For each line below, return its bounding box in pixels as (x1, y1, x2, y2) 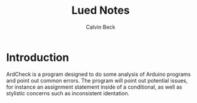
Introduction (6, 50, 69, 64)
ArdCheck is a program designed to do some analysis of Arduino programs (6, 70, 191, 78)
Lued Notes (71, 4, 130, 17)
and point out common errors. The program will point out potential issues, (6, 77, 188, 84)
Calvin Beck (86, 23, 116, 31)
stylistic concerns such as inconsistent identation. (6, 89, 130, 96)
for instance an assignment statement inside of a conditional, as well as (6, 83, 183, 90)
